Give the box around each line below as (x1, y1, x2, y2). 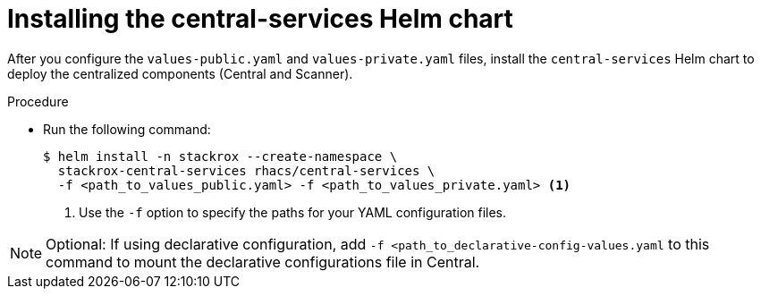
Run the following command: (43, 121, 211, 137)
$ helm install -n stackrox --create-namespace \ (43, 148, 398, 164)
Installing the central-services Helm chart (7, 4, 513, 34)
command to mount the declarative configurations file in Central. (46, 252, 480, 271)
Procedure (7, 93, 69, 109)
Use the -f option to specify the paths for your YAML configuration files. (79, 204, 507, 220)
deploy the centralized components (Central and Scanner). (7, 65, 353, 81)
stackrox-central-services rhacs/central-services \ (57, 163, 435, 178)
